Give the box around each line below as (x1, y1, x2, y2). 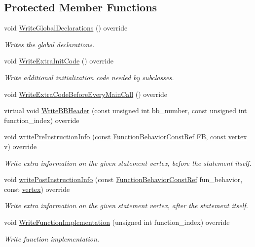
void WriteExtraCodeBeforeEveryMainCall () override (4, 89, 168, 99)
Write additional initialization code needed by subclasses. (4, 72, 174, 82)
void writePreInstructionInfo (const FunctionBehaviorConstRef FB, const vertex (4, 131, 247, 142)
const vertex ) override (4, 184, 70, 194)
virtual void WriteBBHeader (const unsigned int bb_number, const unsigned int (4, 105, 247, 116)
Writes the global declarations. (4, 39, 95, 49)
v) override (4, 141, 37, 151)
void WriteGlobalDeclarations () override (4, 23, 128, 33)
